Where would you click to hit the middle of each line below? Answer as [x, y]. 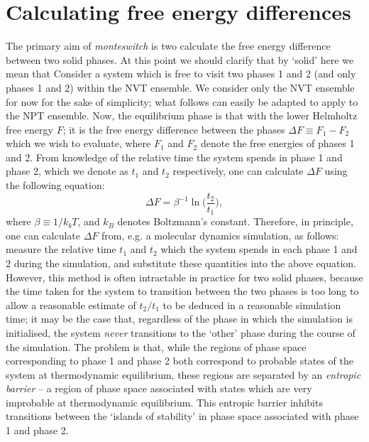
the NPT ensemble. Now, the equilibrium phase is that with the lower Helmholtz [182, 115]
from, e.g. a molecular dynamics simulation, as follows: [220, 235]
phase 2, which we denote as [67, 171]
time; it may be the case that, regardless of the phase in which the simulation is [179, 319]
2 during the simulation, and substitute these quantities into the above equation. [181, 263]
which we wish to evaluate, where [78, 143]
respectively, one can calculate [238, 171]
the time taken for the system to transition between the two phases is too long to [182, 291]
